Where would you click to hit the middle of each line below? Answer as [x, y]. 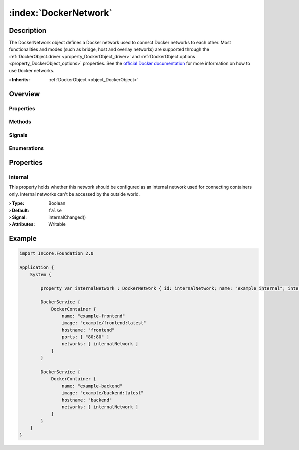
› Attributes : [22, 224]
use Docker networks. [32, 70]
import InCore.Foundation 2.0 [57, 253]
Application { [37, 267]
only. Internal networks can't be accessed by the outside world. [75, 194]
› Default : [19, 210]
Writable [57, 224]
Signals [18, 135]
